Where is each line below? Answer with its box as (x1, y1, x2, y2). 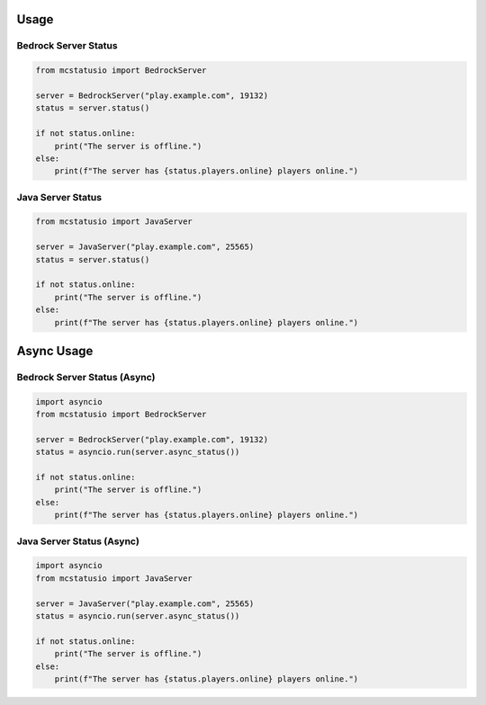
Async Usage (16, 343, 94, 359)
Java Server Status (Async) (16, 535, 139, 548)
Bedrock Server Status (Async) (16, 370, 157, 383)
